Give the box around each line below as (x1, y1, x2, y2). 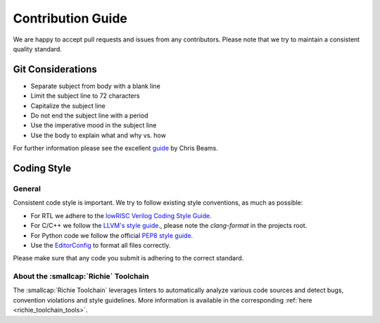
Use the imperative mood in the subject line (30, 121, 157, 129)
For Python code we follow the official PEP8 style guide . (30, 231, 194, 239)
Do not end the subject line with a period (30, 111, 148, 120)
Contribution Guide (13, 11, 128, 26)
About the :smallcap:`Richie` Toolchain (13, 272, 149, 281)
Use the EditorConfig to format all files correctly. (30, 241, 171, 249)
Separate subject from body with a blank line (30, 82, 161, 90)
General (13, 184, 42, 194)
